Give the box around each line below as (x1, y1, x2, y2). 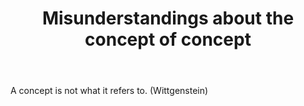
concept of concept (84, 28, 252, 51)
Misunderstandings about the (41, 7, 295, 30)
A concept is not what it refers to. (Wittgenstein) (10, 85, 209, 97)
